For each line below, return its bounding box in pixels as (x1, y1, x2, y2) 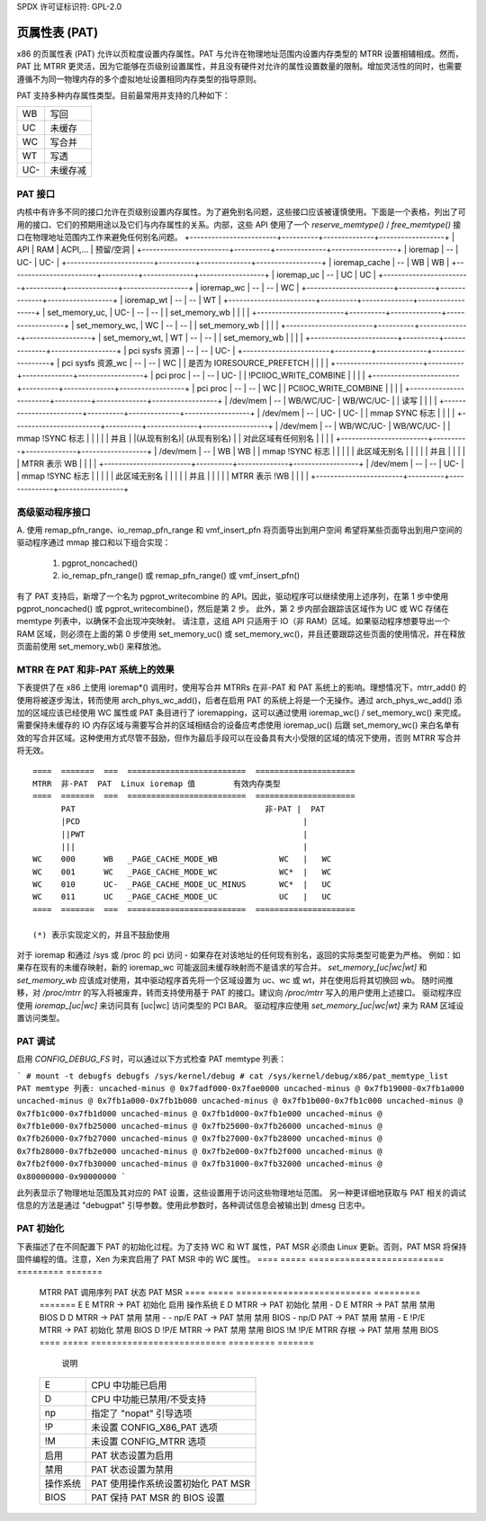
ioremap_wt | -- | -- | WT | (124, 294, 221, 305)
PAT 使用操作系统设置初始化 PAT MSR (91, 1478, 251, 1490)
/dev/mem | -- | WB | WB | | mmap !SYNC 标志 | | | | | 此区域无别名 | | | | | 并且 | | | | (158, 445, 465, 456)
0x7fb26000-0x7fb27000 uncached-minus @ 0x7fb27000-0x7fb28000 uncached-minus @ (16, 1133, 382, 1144)
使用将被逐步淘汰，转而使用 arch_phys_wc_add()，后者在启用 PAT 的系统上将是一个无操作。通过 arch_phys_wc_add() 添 (16, 694, 463, 705)
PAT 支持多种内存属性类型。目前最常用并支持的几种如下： (16, 90, 231, 101)
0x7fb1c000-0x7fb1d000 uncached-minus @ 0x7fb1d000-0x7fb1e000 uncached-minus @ (16, 1108, 382, 1119)
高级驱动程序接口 (16, 506, 91, 518)
